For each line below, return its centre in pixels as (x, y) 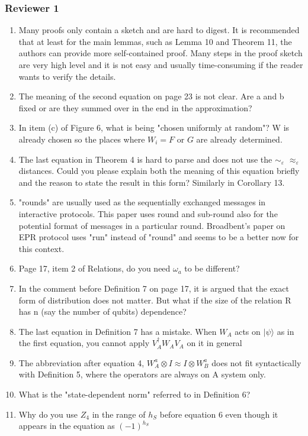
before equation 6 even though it (219, 414)
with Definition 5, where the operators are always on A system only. (142, 374)
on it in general (214, 343)
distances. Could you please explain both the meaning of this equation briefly (159, 171)
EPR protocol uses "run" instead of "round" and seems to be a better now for (159, 237)
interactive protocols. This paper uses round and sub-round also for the (148, 213)
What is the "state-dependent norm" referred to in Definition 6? (134, 394)
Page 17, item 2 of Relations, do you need (94, 268)
